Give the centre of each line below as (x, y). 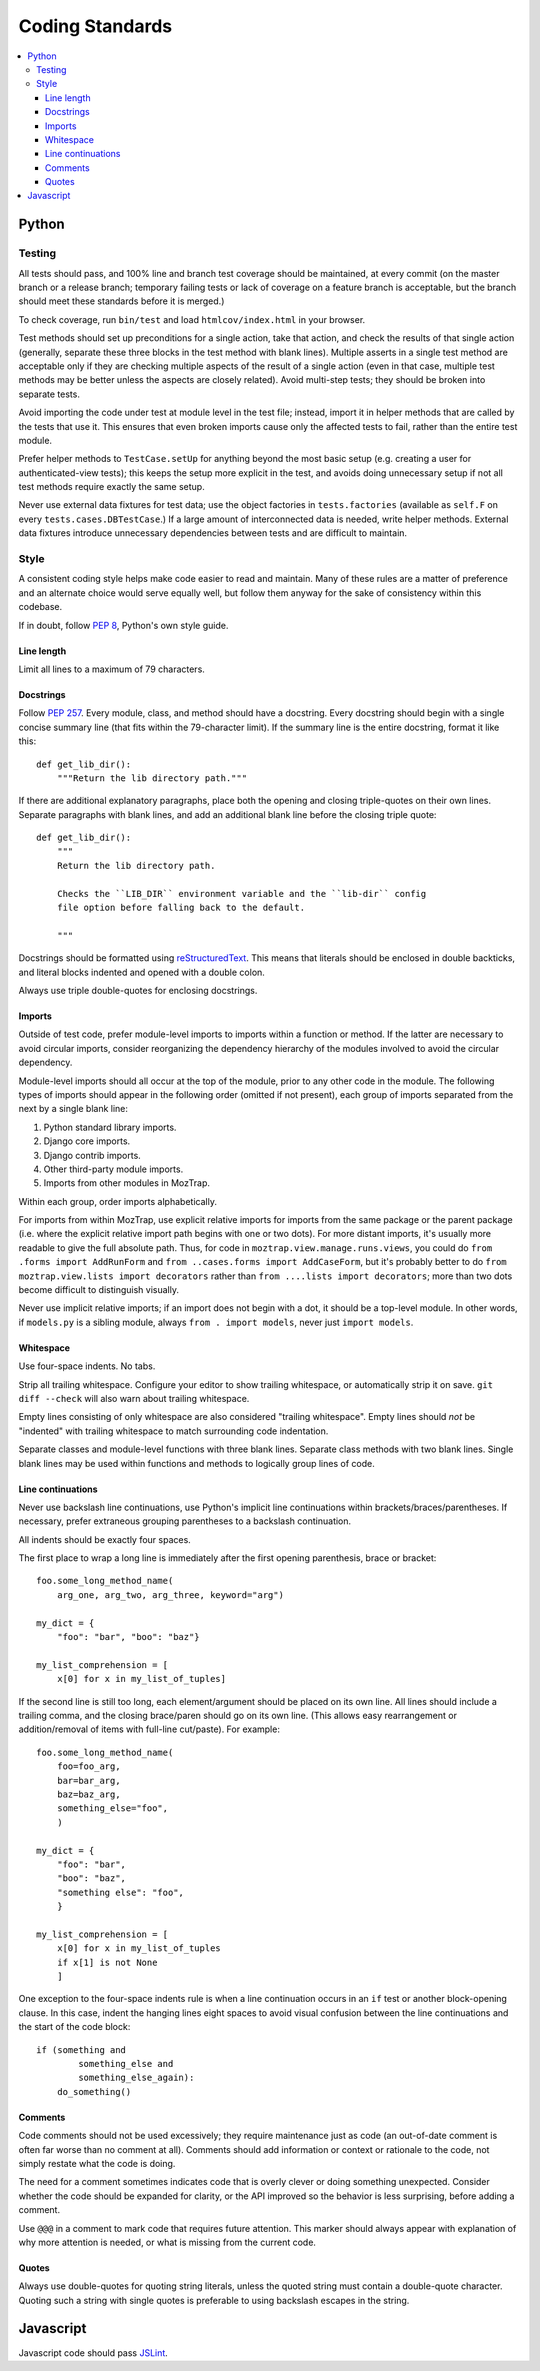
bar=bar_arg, (88, 1780)
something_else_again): (136, 2078)
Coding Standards (95, 26)
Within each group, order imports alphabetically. (117, 1201)
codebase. (40, 607)
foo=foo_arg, (88, 1766)
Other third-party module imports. (113, 1169)
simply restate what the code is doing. (97, 2163)
